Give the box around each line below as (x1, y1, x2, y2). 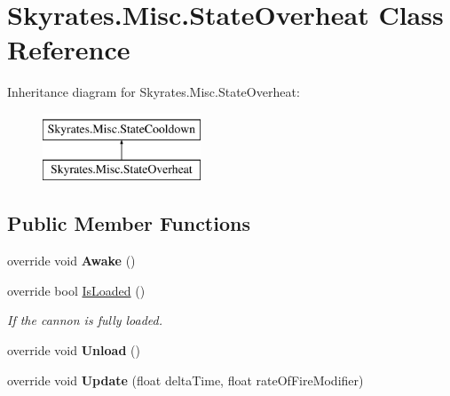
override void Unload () (7, 341, 140, 360)
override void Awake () (7, 251, 136, 270)
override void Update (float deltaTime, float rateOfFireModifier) (7, 370, 364, 389)
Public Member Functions (7, 210, 250, 237)
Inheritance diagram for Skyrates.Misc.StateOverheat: (7, 83, 300, 101)
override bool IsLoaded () (7, 281, 146, 299)
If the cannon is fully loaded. (7, 311, 163, 329)
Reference (7, 31, 130, 67)
